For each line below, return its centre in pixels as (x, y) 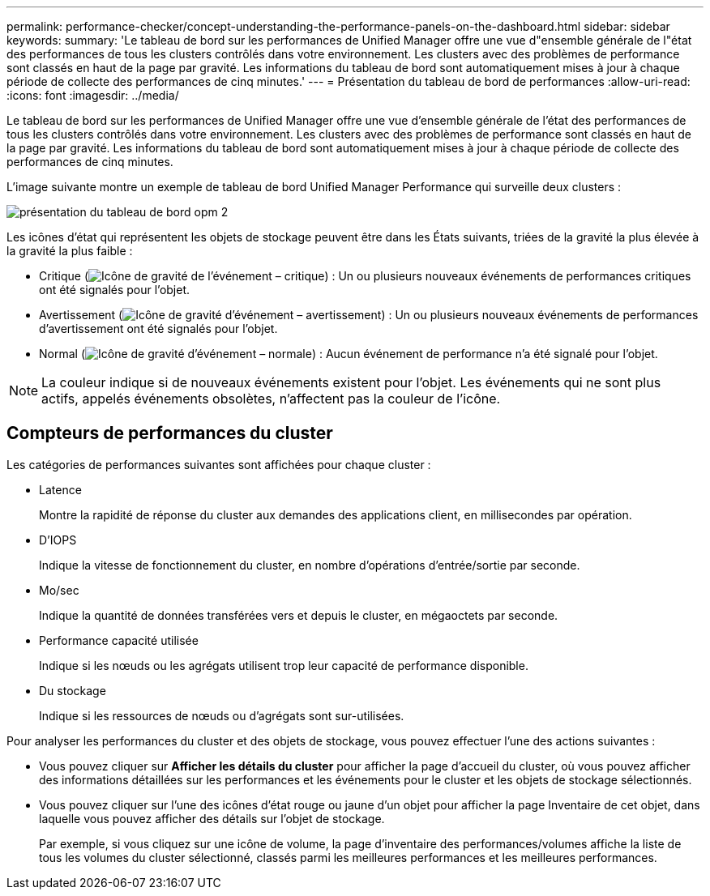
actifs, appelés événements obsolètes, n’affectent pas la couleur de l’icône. (271, 399)
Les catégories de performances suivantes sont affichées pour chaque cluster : (219, 464)
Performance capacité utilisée (119, 640)
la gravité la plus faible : (70, 251)
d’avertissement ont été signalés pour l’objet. (158, 329)
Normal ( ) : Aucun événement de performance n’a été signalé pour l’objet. (349, 354)
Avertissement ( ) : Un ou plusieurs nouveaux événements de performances (369, 315)
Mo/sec (59, 590)
